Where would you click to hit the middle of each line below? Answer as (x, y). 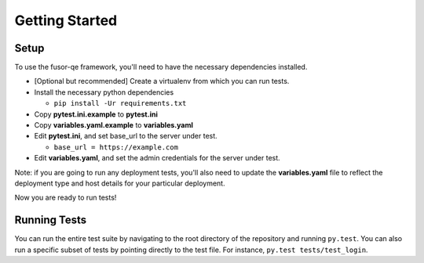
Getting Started (66, 20)
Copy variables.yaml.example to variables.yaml (114, 125)
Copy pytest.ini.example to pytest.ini (96, 114)
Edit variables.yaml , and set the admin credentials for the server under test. (157, 158)
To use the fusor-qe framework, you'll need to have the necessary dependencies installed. (161, 67)
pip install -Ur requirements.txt (120, 103)
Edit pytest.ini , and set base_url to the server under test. (126, 136)
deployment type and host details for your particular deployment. (120, 183)
